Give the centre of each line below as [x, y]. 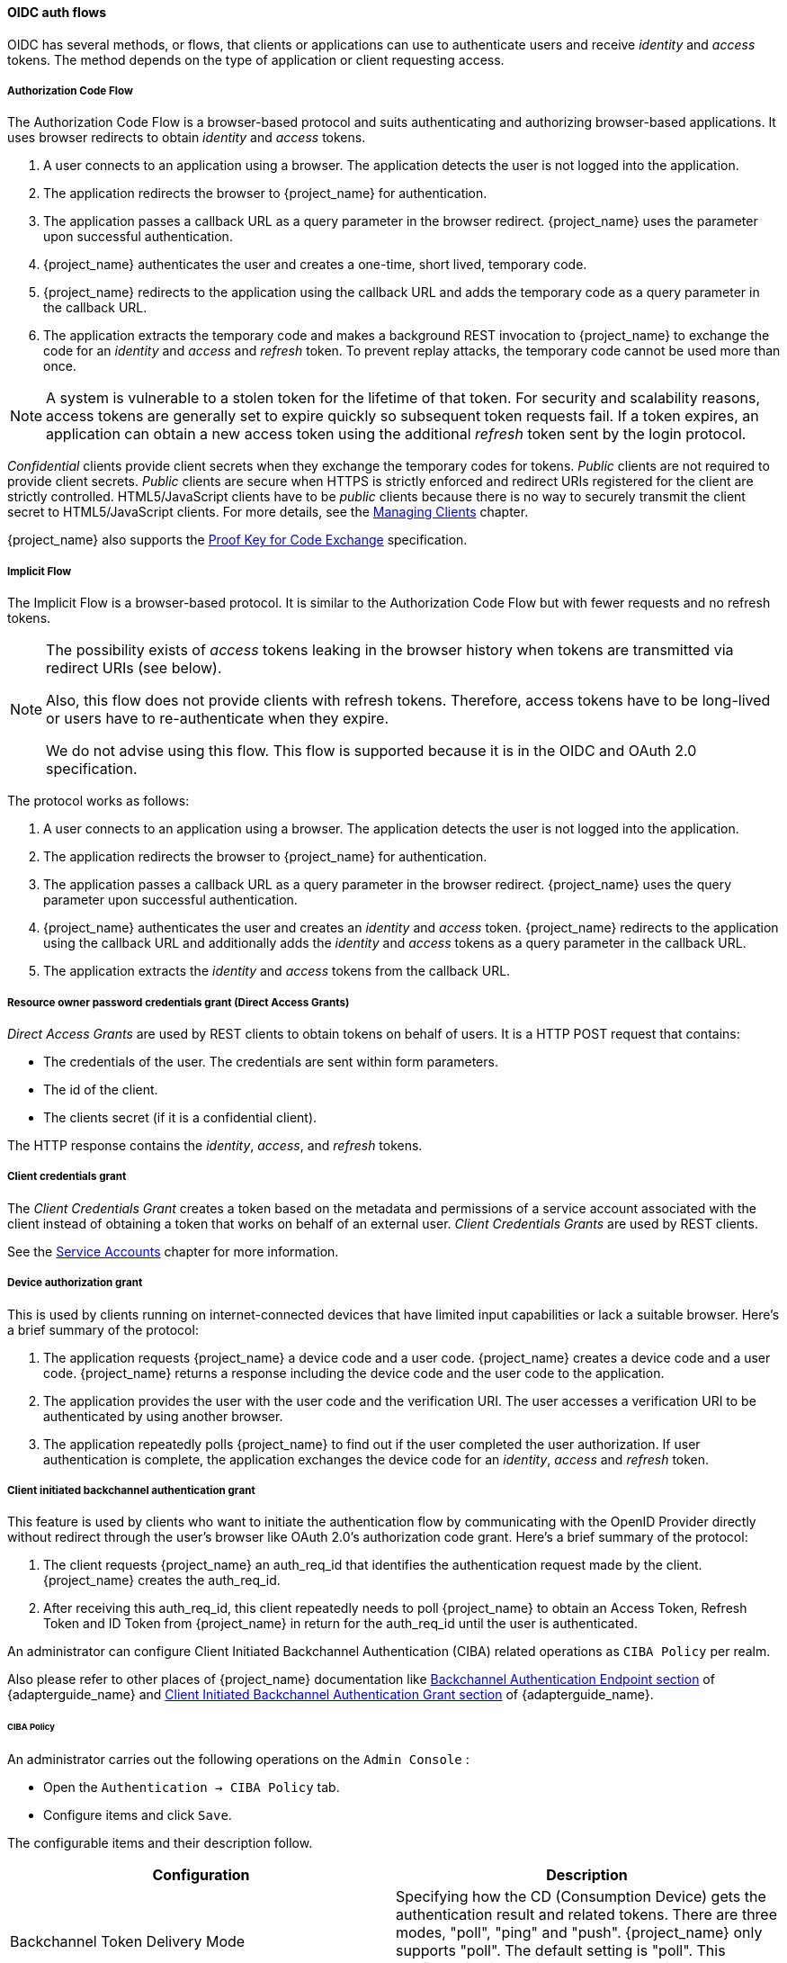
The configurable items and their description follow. [160, 1842]
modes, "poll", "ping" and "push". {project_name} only [579, 1932]
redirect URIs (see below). [134, 668]
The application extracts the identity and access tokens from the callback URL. [277, 971]
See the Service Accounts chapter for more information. [173, 1251]
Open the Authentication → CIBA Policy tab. [192, 1787]
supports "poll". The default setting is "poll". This [561, 1950]
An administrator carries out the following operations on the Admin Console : [238, 1759]
